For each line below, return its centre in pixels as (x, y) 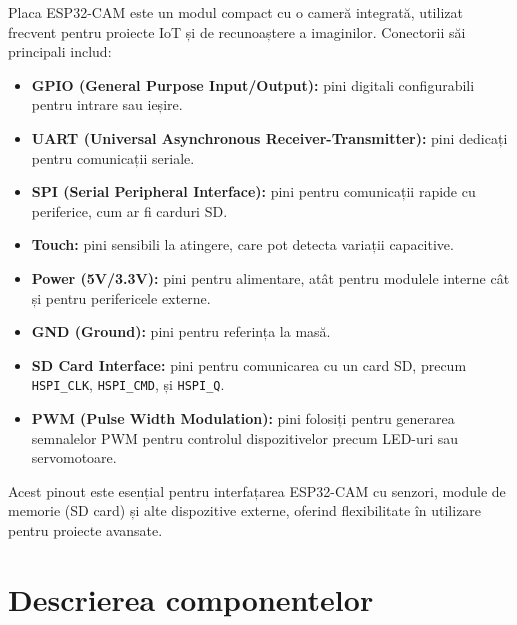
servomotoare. (74, 457)
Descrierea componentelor (191, 598)
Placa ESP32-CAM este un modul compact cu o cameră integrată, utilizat (235, 12)
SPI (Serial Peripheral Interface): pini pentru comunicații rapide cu (253, 191)
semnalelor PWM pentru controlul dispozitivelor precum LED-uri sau (245, 437)
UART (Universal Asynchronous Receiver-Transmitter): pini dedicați (269, 137)
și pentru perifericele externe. (121, 297)
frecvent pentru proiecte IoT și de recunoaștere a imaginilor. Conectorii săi (237, 31)
